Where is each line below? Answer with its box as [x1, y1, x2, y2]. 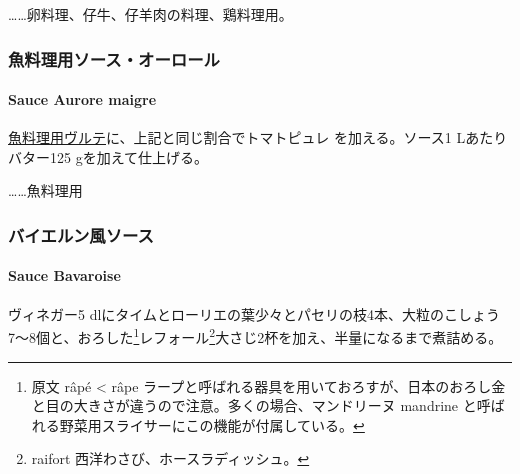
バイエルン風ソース [8, 222, 154, 247]
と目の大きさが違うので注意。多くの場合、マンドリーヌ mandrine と [31, 395, 477, 416]
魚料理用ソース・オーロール [8, 46, 220, 71]
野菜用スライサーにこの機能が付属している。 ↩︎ [59, 414, 365, 435]
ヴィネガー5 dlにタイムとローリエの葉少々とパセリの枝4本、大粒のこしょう [8, 303, 501, 324]
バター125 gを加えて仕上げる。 [8, 146, 208, 167]
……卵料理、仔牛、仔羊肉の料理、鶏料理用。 [8, 4, 293, 24]
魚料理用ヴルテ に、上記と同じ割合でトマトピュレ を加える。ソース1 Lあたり [8, 127, 508, 148]
